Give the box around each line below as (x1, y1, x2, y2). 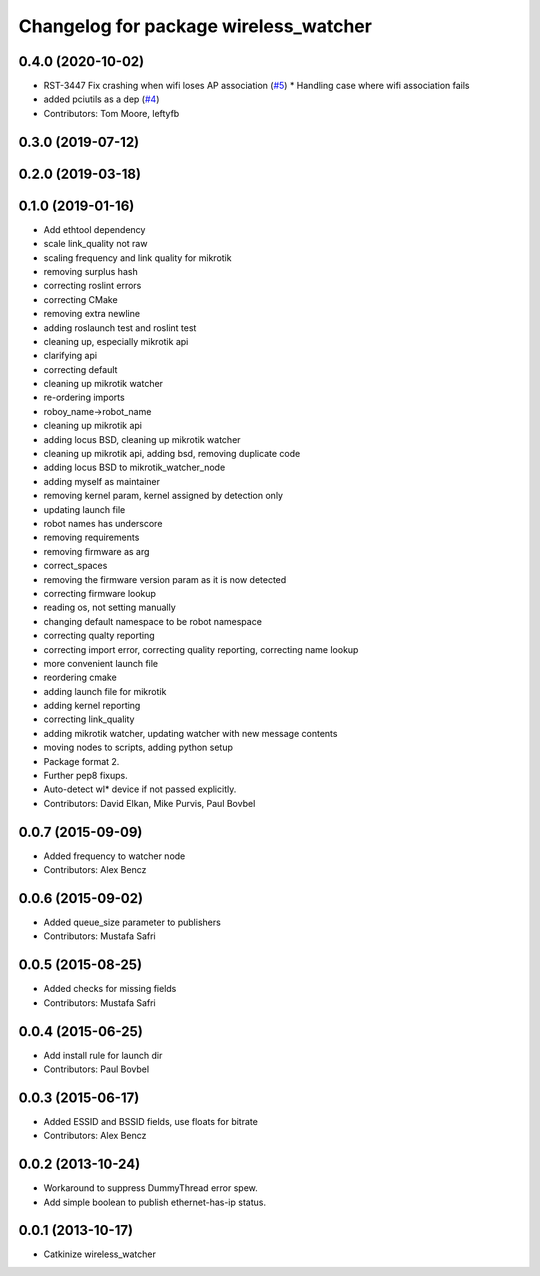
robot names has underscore (43, 517, 163, 529)
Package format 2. (43, 755, 120, 767)
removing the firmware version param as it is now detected (43, 573, 287, 585)
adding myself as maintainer (43, 475, 160, 487)
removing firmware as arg (43, 545, 150, 557)
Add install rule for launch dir (43, 1049, 163, 1061)
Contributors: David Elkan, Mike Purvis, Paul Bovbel (43, 797, 256, 809)
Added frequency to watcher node (43, 850, 186, 862)
